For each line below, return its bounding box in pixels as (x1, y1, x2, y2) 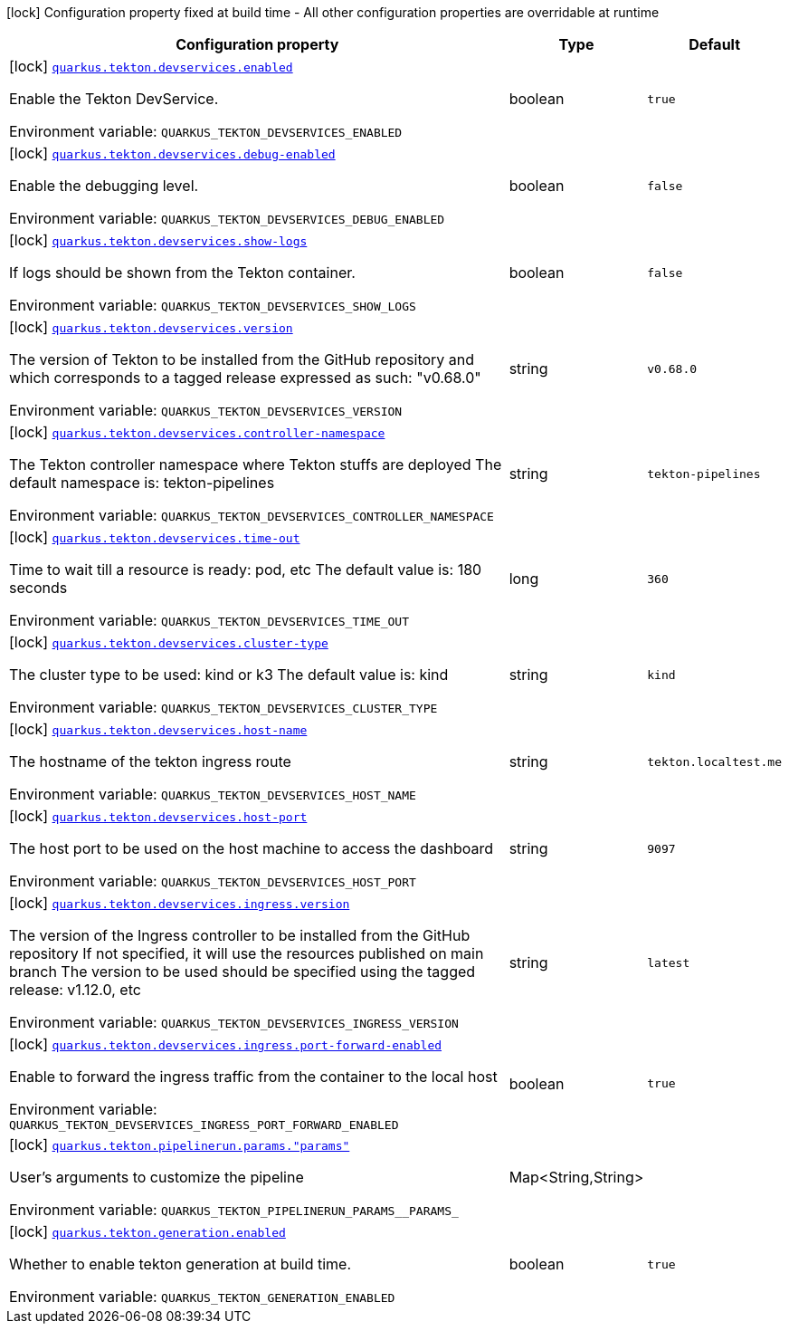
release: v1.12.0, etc (9, 981, 141, 999)
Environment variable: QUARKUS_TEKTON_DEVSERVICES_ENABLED (9, 122, 403, 140)
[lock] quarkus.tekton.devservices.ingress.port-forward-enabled (9, 1035, 442, 1053)
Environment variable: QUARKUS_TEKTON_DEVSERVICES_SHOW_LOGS (9, 296, 416, 314)
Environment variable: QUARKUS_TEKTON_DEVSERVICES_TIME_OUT (9, 611, 410, 629)
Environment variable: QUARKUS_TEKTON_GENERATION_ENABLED (9, 1288, 395, 1306)
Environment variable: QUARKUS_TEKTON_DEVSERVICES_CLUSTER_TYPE (9, 698, 438, 716)
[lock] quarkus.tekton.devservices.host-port (9, 807, 308, 825)
